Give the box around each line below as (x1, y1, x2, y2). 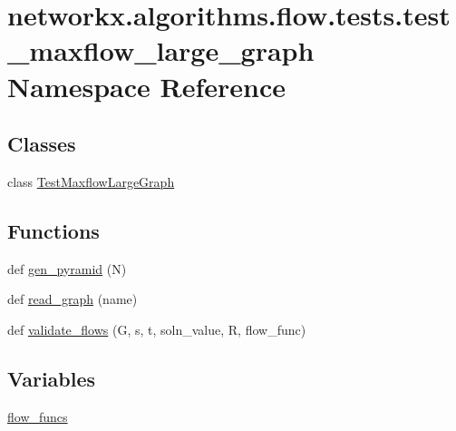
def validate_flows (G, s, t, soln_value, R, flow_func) (7, 319, 306, 338)
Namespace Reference (7, 67, 286, 104)
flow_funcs (7, 407, 68, 426)
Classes (7, 130, 76, 158)
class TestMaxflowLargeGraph (7, 171, 175, 191)
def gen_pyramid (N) (7, 259, 127, 278)
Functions (7, 216, 100, 244)
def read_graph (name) (7, 289, 138, 309)
